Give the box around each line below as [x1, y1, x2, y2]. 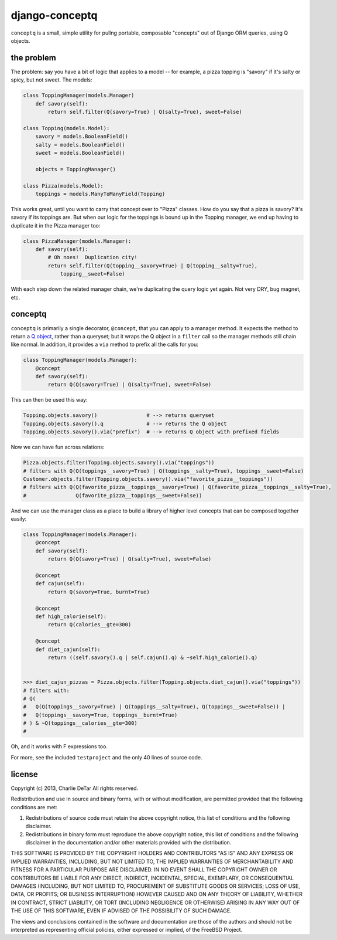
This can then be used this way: [11, 396, 88, 403]
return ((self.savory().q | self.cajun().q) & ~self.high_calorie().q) [47, 654, 258, 661]
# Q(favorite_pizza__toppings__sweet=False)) [23, 492, 202, 498]
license [11, 769, 38, 779]
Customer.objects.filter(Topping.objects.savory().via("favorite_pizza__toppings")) [23, 476, 273, 482]
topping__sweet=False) [60, 270, 125, 277]
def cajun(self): [35, 581, 85, 587]
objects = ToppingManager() [35, 166, 116, 172]
